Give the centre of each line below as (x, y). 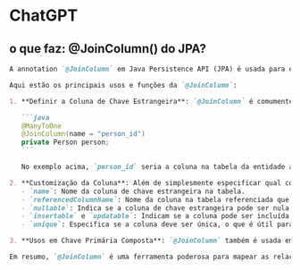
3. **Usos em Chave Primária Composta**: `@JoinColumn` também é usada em (151, 241)
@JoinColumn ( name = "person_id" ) (83, 134)
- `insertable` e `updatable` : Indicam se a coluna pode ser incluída (155, 216)
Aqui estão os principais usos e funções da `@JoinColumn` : (124, 85)
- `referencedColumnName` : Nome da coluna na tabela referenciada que (155, 199)
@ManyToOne (42, 126)
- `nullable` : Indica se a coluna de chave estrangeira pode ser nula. (157, 208)
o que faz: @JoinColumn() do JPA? (108, 49)
